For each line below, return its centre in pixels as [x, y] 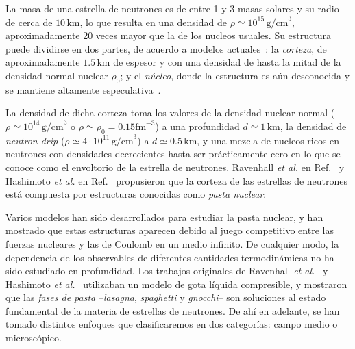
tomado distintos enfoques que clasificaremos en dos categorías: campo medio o [172, 324]
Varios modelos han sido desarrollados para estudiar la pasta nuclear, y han [164, 217]
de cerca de [29, 22]
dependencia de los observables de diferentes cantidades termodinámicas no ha [170, 257]
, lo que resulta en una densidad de [153, 22]
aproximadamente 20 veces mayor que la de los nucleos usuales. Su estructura [169, 35]
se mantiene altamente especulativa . [83, 89]
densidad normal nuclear [57, 75]
